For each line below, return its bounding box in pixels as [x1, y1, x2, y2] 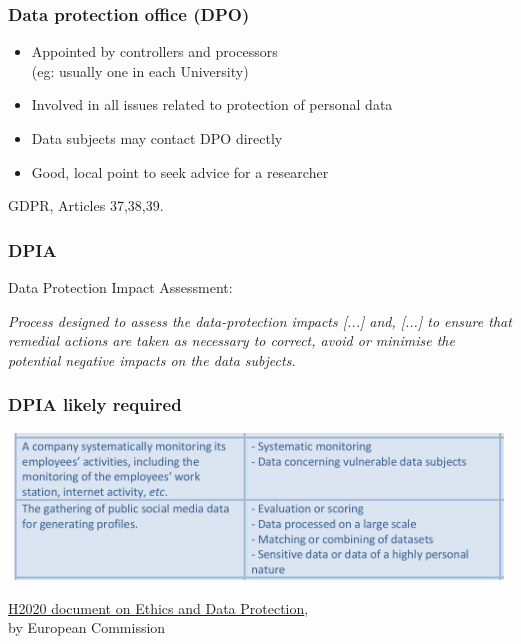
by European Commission [8, 617, 166, 638]
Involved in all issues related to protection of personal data [31, 94, 393, 115]
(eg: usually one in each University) [31, 60, 249, 81]
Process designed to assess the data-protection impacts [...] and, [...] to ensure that [8, 310, 512, 331]
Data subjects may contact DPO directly [31, 128, 283, 148]
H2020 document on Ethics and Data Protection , [8, 597, 309, 618]
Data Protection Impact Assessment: [8, 277, 233, 297]
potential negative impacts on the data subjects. [8, 349, 296, 370]
